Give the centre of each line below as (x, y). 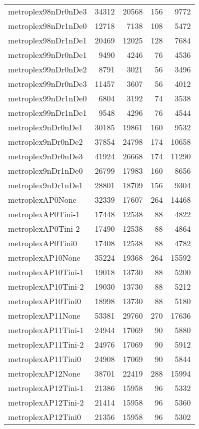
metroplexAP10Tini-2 (46, 286)
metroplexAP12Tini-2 (46, 402)
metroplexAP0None (42, 200)
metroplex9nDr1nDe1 (45, 185)
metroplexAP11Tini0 (45, 359)
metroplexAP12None (44, 373)
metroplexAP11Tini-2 (46, 344)
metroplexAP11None (44, 315)
